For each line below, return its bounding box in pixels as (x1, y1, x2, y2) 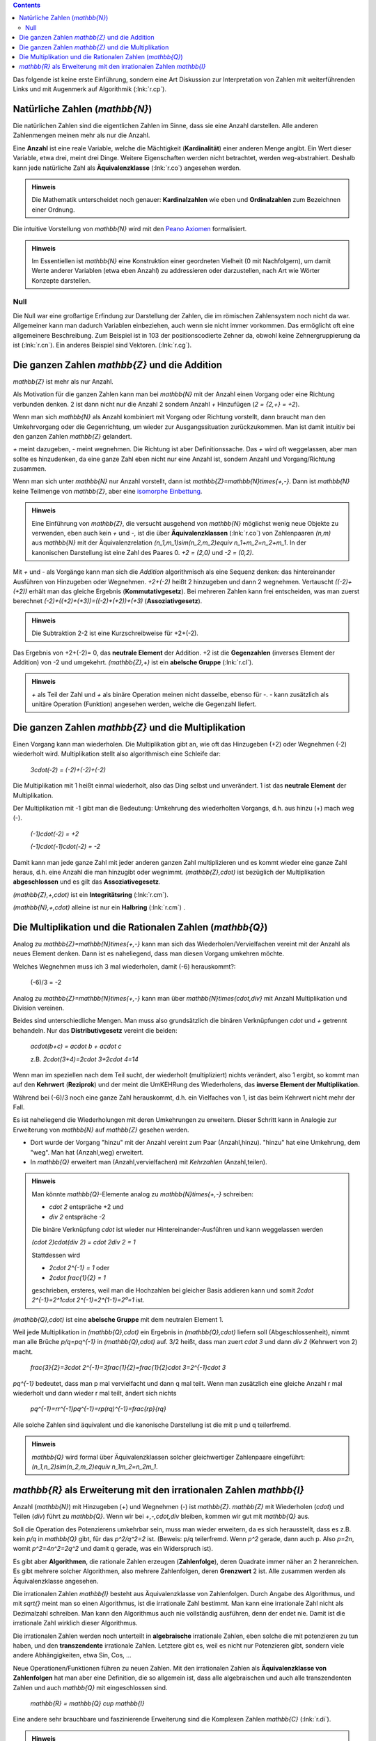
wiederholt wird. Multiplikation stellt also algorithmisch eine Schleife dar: (13, 749, 221, 758)
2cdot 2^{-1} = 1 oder (49, 1264, 110, 1272)
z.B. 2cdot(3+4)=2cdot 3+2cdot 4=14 (30, 1055, 139, 1063)
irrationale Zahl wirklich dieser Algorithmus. (13, 1619, 138, 1627)
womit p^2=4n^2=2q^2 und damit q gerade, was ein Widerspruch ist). (13, 1545, 214, 1553)
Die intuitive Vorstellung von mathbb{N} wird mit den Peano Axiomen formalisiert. (13, 225, 247, 233)
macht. (13, 1348, 33, 1356)
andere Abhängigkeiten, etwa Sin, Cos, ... (13, 1651, 132, 1660)
